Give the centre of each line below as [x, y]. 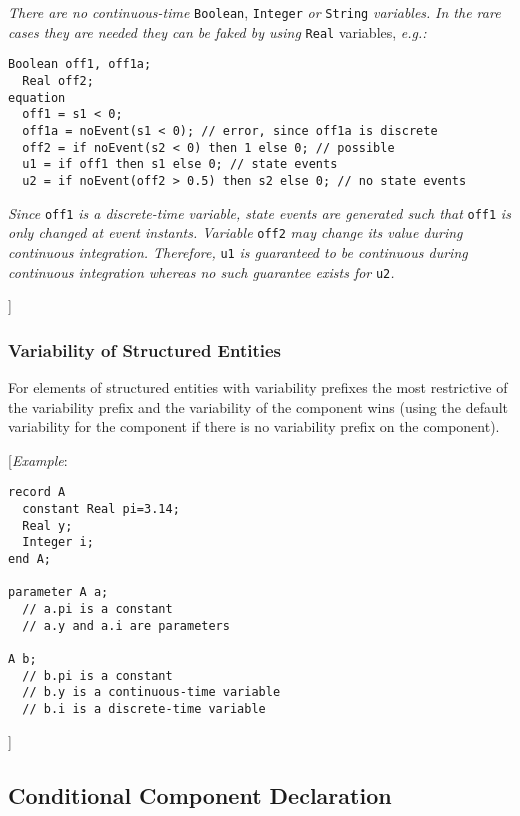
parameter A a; [58, 592]
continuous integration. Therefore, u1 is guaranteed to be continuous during [238, 251]
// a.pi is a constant [97, 608]
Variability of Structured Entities [145, 349]
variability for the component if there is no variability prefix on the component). [254, 426]
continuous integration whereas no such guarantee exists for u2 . [201, 271]
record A [37, 492]
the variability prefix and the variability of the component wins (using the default [258, 406]
